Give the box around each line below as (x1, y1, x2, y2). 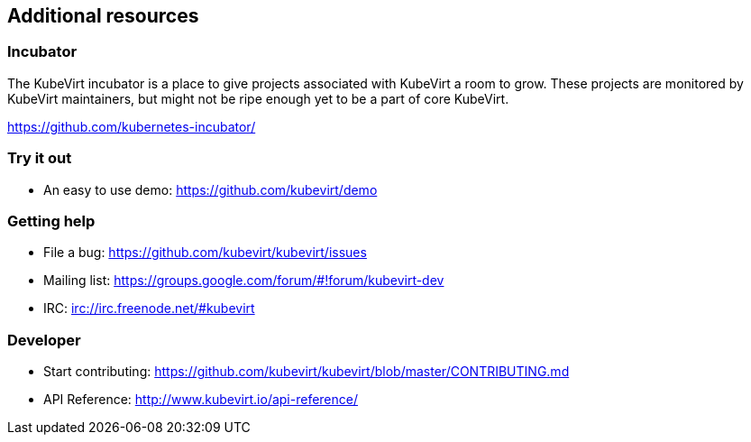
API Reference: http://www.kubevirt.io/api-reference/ (43, 391, 359, 408)
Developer (7, 330, 81, 349)
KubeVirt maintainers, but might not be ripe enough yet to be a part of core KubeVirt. (7, 90, 509, 106)
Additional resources (7, 5, 199, 27)
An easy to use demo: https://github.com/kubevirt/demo (43, 181, 378, 198)
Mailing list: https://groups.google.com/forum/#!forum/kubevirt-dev (43, 272, 444, 289)
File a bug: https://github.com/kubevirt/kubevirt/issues (43, 244, 367, 261)
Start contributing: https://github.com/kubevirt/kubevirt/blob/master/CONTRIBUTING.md (43, 364, 570, 380)
